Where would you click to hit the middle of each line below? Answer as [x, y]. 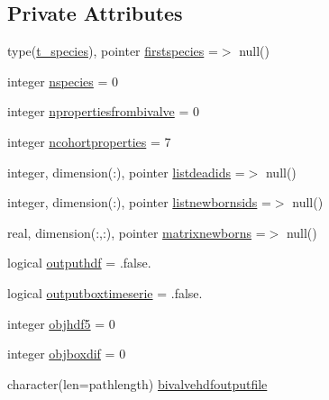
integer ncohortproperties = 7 [89, 141]
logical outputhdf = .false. [79, 263]
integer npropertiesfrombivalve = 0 [103, 111]
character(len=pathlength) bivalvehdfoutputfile [137, 383]
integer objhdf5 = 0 [61, 323]
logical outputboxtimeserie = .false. [105, 292]
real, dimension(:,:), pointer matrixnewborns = [137, 232]
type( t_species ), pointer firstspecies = [113, 51]
